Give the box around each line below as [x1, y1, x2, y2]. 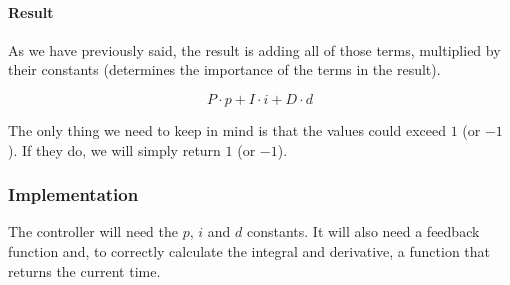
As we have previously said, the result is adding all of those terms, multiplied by [8, 39, 501, 60]
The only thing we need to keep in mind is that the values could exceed [8, 119, 447, 140]
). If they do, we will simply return [8, 139, 221, 160]
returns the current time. [8, 260, 161, 281]
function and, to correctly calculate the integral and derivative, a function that [8, 240, 491, 261]
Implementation [8, 182, 139, 207]
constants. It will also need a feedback [246, 221, 480, 242]
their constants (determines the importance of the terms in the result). [8, 59, 441, 80]
